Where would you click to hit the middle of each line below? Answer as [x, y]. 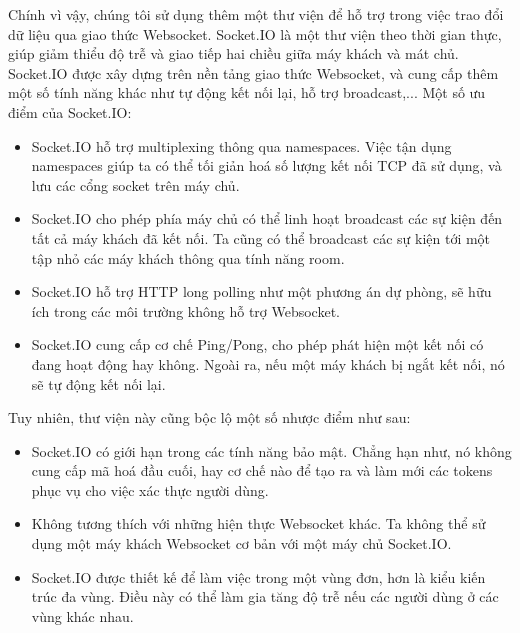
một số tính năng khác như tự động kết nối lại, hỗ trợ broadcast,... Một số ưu [247, 92]
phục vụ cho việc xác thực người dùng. [150, 489]
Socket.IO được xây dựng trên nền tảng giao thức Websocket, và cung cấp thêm [253, 72]
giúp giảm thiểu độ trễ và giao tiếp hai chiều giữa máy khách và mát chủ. [233, 53]
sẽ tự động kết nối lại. [98, 383]
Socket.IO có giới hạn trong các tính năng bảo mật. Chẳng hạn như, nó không [271, 450]
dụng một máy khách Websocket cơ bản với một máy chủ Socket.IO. [241, 543]
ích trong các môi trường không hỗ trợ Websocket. [185, 310]
